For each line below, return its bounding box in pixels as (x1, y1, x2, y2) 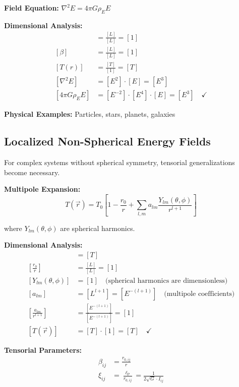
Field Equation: (4, 3, 59, 13)
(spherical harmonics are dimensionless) (105, 277, 228, 284)
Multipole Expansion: (4, 184, 81, 194)
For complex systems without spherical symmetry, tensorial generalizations (4, 157, 235, 168)
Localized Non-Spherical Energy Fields (4, 133, 211, 149)
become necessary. (4, 167, 60, 177)
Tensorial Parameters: (4, 345, 82, 355)
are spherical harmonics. (60, 222, 135, 233)
